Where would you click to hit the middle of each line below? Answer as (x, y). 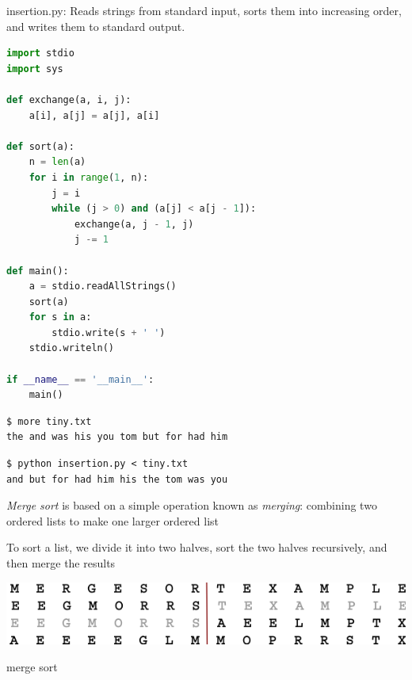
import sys (35, 69)
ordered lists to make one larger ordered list (113, 520)
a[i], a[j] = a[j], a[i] (94, 115)
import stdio (40, 53)
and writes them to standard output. (96, 26)
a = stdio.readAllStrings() (103, 287)
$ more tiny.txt (49, 421)
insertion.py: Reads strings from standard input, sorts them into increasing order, (204, 10)
